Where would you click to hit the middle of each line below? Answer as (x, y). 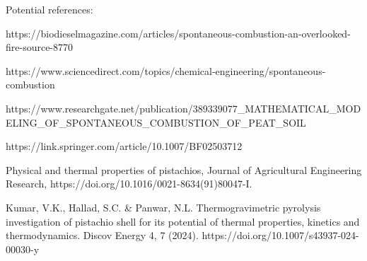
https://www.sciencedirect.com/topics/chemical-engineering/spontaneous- (166, 70)
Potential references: (49, 9)
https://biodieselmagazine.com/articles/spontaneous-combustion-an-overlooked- (178, 33)
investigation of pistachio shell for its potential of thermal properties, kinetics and (183, 221)
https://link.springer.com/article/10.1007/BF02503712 (124, 146)
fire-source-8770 (40, 47)
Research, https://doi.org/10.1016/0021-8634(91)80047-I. (129, 184)
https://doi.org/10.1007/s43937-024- (280, 235)
